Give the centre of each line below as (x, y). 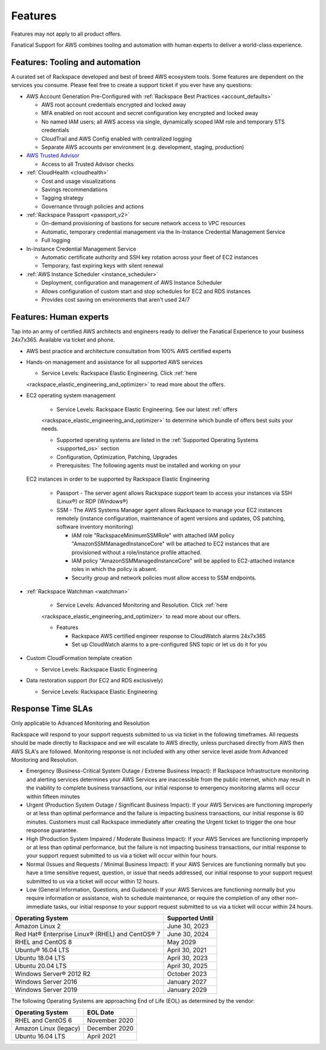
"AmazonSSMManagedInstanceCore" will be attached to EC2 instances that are (171, 544)
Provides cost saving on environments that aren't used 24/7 (116, 299)
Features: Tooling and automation (76, 62)
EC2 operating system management (71, 395)
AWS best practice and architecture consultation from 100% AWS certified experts (129, 351)
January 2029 (187, 990)
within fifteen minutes (53, 796)
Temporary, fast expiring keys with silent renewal (102, 266)
